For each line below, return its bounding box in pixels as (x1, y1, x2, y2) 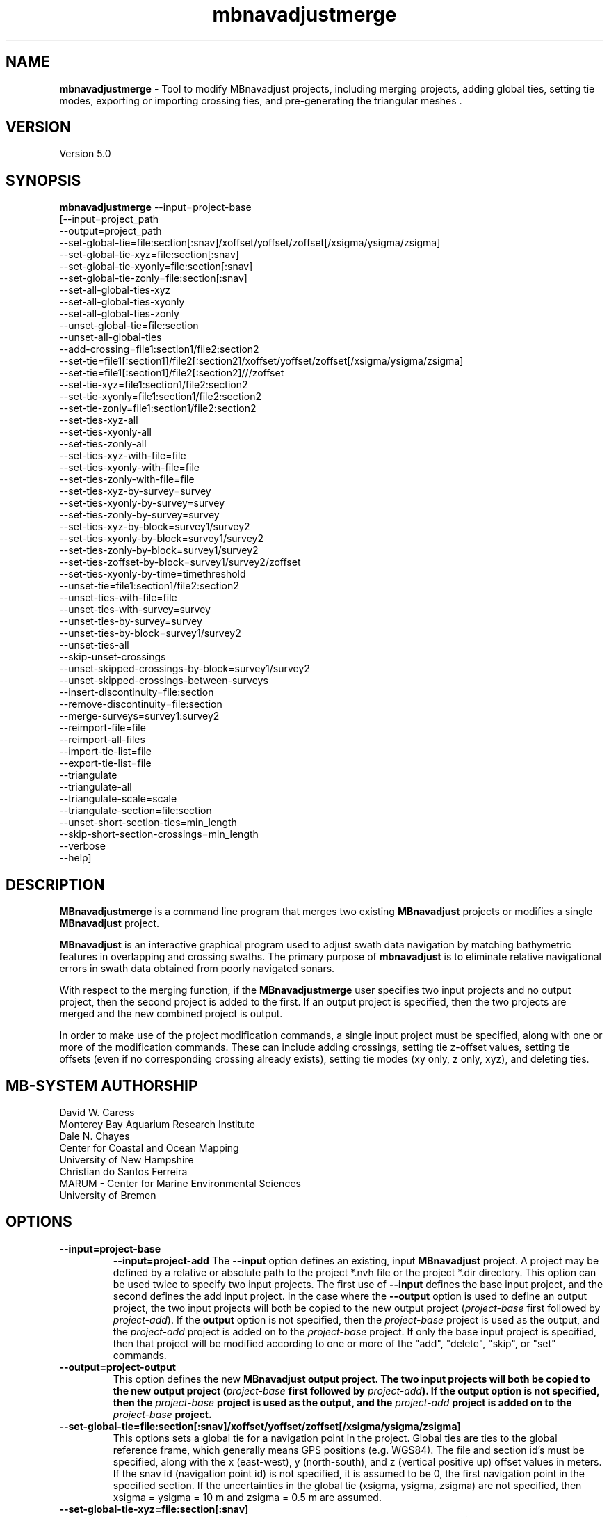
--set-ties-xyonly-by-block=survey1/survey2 (59, 532, 263, 545)
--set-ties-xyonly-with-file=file (59, 461, 200, 474)
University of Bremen (59, 1189, 156, 1201)
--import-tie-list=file (59, 745, 152, 758)
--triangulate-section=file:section (59, 804, 212, 817)
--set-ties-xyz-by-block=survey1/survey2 (59, 521, 250, 533)
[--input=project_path (59, 213, 159, 225)
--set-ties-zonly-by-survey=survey (59, 509, 220, 521)
